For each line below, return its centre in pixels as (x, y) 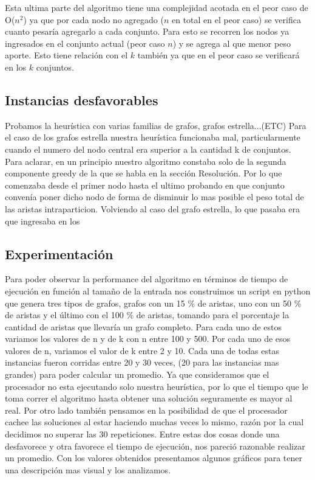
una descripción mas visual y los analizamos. (88, 469)
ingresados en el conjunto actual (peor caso (85, 43)
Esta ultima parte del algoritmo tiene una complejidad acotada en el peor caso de (157, 7)
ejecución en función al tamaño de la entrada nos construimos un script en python (158, 290)
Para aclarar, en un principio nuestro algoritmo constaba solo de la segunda (146, 161)
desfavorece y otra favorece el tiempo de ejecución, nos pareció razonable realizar (155, 446)
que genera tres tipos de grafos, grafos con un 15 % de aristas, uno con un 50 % (153, 303)
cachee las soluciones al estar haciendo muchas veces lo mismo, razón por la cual (154, 422)
